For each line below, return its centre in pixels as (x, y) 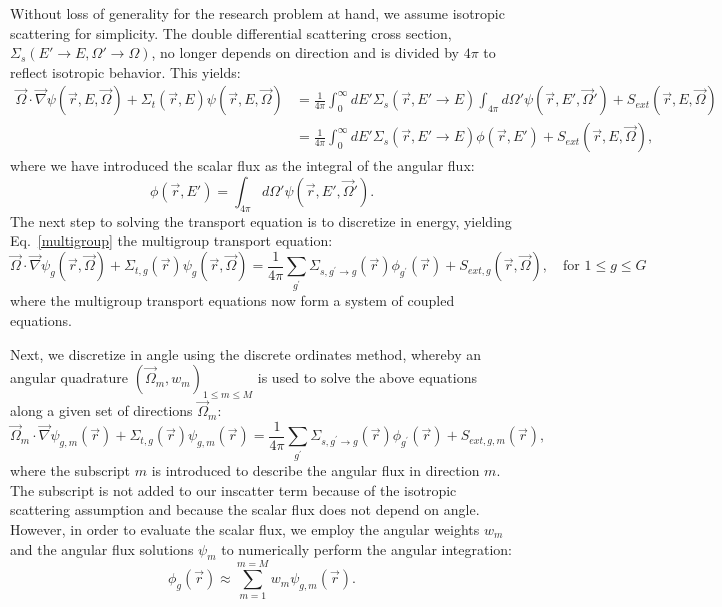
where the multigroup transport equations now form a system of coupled (232, 300)
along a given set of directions (101, 410)
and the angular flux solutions (102, 548)
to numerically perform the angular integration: (366, 548)
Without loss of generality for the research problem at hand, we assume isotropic (257, 13)
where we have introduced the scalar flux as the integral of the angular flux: (242, 165)
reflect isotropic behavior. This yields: (125, 71)
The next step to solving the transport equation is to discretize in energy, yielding (261, 220)
